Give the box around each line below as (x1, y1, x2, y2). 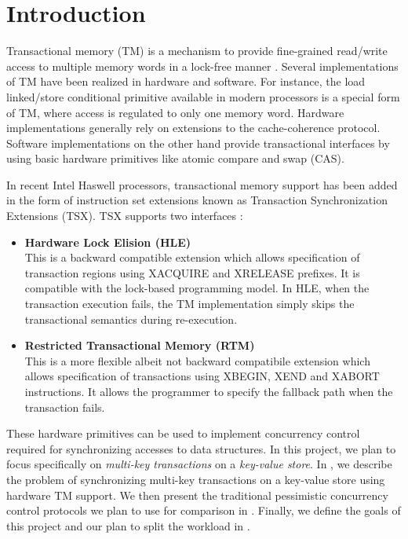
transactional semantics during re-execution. (24, 310, 238, 327)
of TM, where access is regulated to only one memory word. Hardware (6, 104, 344, 120)
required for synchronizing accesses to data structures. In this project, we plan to (6, 440, 396, 456)
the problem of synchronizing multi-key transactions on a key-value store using (6, 471, 385, 487)
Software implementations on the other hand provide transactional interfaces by (6, 134, 390, 151)
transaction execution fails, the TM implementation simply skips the (24, 295, 355, 312)
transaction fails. (24, 398, 105, 415)
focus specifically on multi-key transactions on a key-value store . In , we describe (6, 456, 392, 472)
